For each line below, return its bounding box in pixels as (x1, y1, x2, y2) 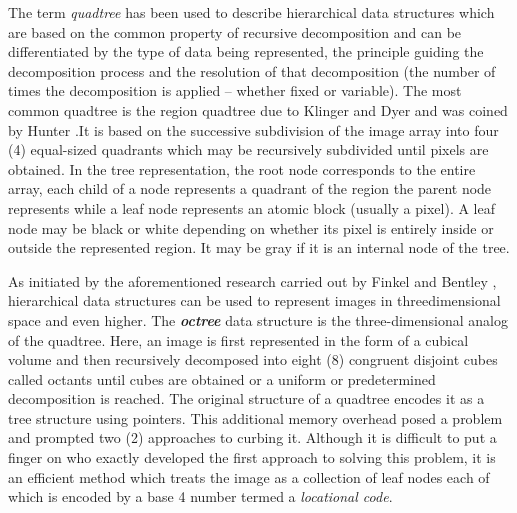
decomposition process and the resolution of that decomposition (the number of (8, 60, 496, 81)
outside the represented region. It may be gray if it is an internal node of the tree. (8, 237, 510, 258)
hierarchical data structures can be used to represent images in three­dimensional (8, 290, 501, 311)
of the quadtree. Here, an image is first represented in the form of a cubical (8, 329, 469, 350)
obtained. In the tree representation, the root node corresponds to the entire (8, 158, 476, 179)
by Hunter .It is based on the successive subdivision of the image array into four (8, 119, 499, 140)
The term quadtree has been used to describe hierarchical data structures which (8, 2, 495, 22)
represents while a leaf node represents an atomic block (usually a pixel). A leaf (8, 197, 496, 218)
